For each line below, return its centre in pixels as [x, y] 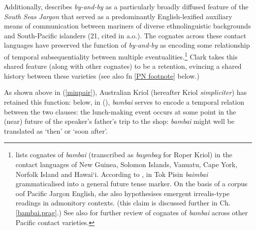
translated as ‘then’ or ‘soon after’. [56, 130]
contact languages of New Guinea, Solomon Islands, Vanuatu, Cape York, [127, 164]
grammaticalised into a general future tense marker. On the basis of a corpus [131, 184]
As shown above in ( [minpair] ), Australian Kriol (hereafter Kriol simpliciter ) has [126, 92]
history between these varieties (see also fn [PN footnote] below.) [102, 75]
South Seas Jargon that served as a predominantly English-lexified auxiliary [118, 16]
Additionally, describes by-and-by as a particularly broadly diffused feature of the [126, 6]
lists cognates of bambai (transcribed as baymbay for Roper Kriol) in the [124, 155]
